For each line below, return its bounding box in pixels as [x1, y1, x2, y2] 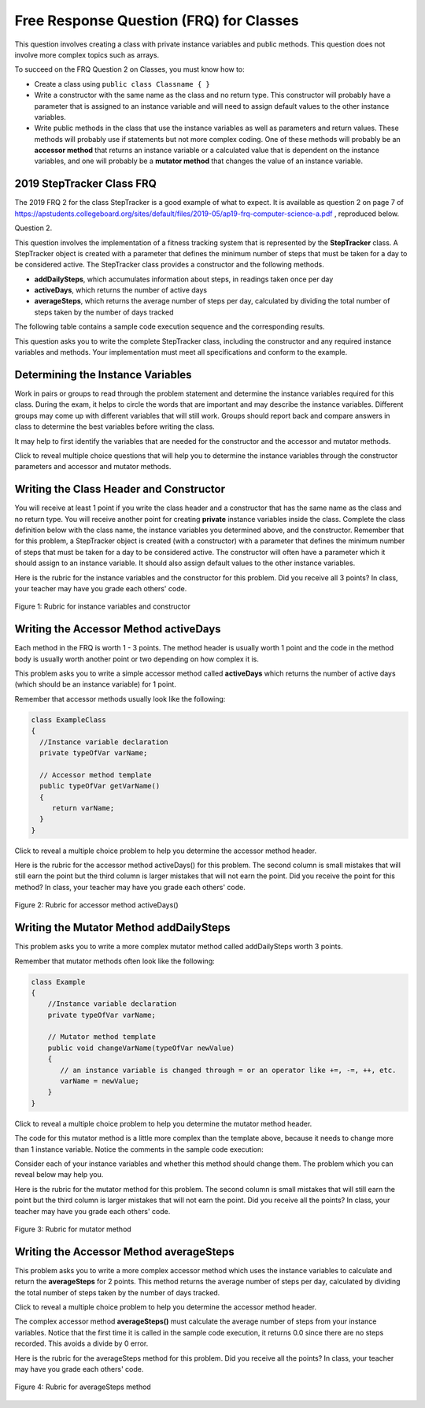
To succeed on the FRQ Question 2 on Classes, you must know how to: [14, 65, 246, 74]
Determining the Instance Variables [14, 367, 192, 382]
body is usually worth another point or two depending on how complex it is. [14, 654, 259, 664]
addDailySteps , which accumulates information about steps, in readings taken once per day [34, 274, 334, 284]
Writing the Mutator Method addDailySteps [14, 921, 231, 934]
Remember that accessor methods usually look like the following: [14, 694, 226, 703]
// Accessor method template [39, 770, 153, 780]
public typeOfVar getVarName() [39, 781, 161, 791]
